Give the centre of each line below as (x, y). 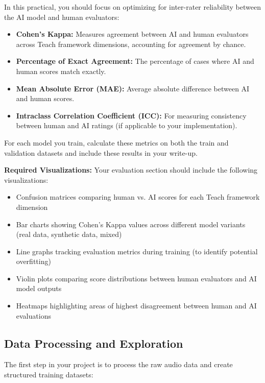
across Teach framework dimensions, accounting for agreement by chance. (131, 44)
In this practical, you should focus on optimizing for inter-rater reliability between (132, 7)
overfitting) (33, 261)
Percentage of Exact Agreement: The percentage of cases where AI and (135, 61)
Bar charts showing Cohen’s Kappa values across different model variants (131, 224)
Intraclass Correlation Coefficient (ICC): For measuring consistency (131, 115)
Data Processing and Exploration (94, 343)
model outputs (39, 288)
